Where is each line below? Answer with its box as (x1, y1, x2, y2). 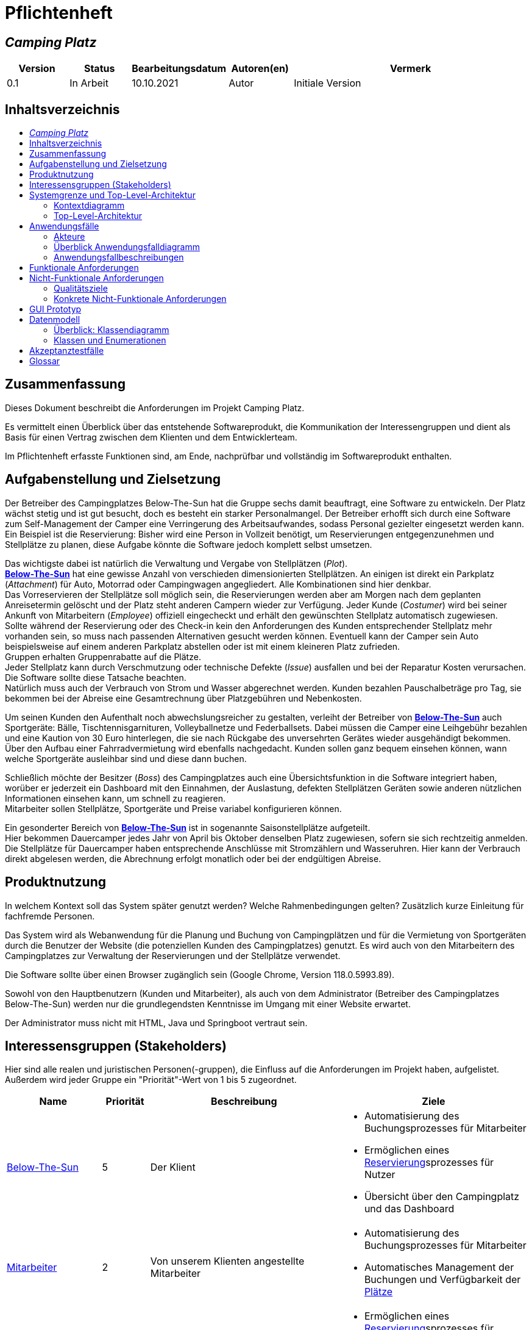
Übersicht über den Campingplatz (364, 1190, 520, 1203)
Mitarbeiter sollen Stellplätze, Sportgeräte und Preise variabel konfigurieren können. (5, 803, 342, 814)
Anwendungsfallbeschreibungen (54, 252, 184, 263)
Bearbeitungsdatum (132, 62, 227, 75)
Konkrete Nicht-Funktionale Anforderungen (54, 293, 227, 304)
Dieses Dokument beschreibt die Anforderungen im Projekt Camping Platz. (5, 402, 305, 413)
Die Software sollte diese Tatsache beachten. (5, 672, 186, 683)
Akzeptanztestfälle (29, 345, 104, 356)
